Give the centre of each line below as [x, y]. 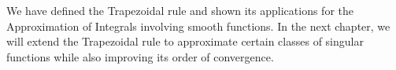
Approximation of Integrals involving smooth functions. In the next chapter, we [198, 26]
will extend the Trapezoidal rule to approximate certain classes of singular [185, 41]
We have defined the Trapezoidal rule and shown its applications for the [180, 10]
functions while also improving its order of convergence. [140, 56]
